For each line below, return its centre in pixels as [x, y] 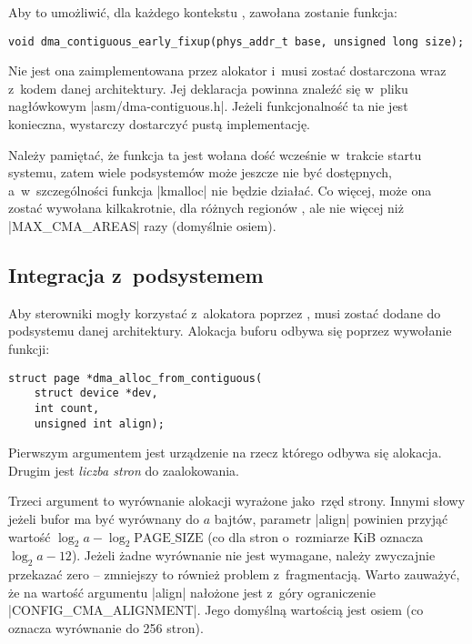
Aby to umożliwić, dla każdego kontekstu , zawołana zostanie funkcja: [203, 12]
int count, [67, 408]
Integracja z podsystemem [136, 274]
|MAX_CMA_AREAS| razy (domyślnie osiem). [142, 226]
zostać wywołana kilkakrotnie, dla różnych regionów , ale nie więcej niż [206, 208]
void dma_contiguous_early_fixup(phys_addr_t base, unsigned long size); [236, 41]
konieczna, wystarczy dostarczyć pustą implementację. [159, 124]
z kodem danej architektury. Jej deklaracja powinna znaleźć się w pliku [208, 88]
